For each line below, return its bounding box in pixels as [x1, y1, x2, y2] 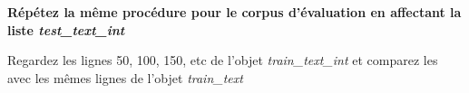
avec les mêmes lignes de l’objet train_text [7, 68, 243, 87]
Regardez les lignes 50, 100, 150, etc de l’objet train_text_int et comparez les [7, 51, 438, 70]
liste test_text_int [7, 20, 125, 39]
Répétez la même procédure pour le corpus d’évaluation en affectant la [7, 3, 462, 21]
